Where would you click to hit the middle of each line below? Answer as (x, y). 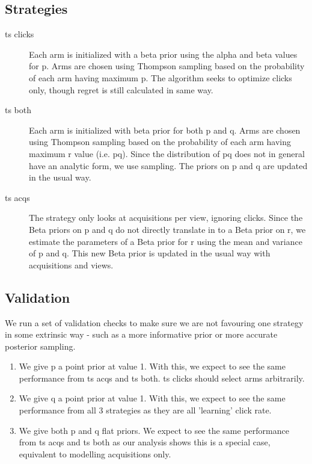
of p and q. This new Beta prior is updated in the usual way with (150, 253)
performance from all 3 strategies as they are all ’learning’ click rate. (145, 410)
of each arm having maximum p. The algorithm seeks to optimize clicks (161, 77)
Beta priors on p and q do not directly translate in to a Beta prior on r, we (167, 229)
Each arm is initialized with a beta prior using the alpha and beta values (163, 54)
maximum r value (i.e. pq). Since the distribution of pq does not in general (167, 153)
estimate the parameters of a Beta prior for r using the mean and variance (166, 241)
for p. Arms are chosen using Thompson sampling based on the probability (167, 66)
